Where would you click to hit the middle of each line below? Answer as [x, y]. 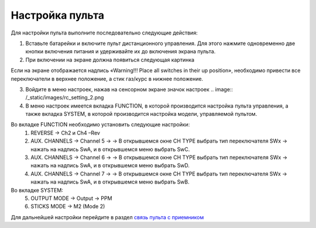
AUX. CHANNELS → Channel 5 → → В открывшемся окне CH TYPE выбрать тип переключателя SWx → [159, 141]
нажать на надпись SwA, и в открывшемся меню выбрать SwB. [110, 182]
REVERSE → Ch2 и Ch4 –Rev [66, 133]
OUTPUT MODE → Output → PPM [71, 198]
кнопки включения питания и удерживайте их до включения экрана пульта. [121, 51]
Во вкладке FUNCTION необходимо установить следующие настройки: [100, 125]
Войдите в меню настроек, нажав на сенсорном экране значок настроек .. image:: [129, 89]
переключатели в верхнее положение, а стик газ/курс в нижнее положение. [107, 78]
